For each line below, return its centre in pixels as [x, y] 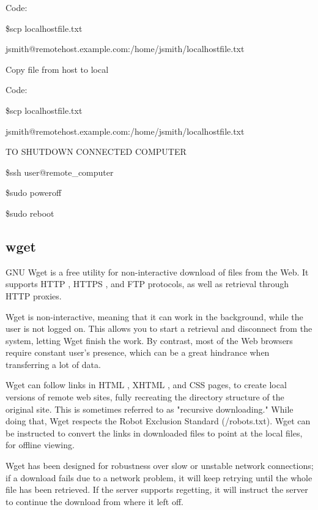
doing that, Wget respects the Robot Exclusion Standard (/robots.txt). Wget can [158, 421]
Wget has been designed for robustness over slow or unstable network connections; [160, 466]
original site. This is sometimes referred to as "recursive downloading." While [150, 409]
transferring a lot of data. [53, 364]
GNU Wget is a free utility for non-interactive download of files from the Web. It [157, 272]
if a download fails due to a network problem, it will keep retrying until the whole [159, 477]
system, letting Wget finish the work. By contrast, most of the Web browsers [149, 340]
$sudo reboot [30, 213]
